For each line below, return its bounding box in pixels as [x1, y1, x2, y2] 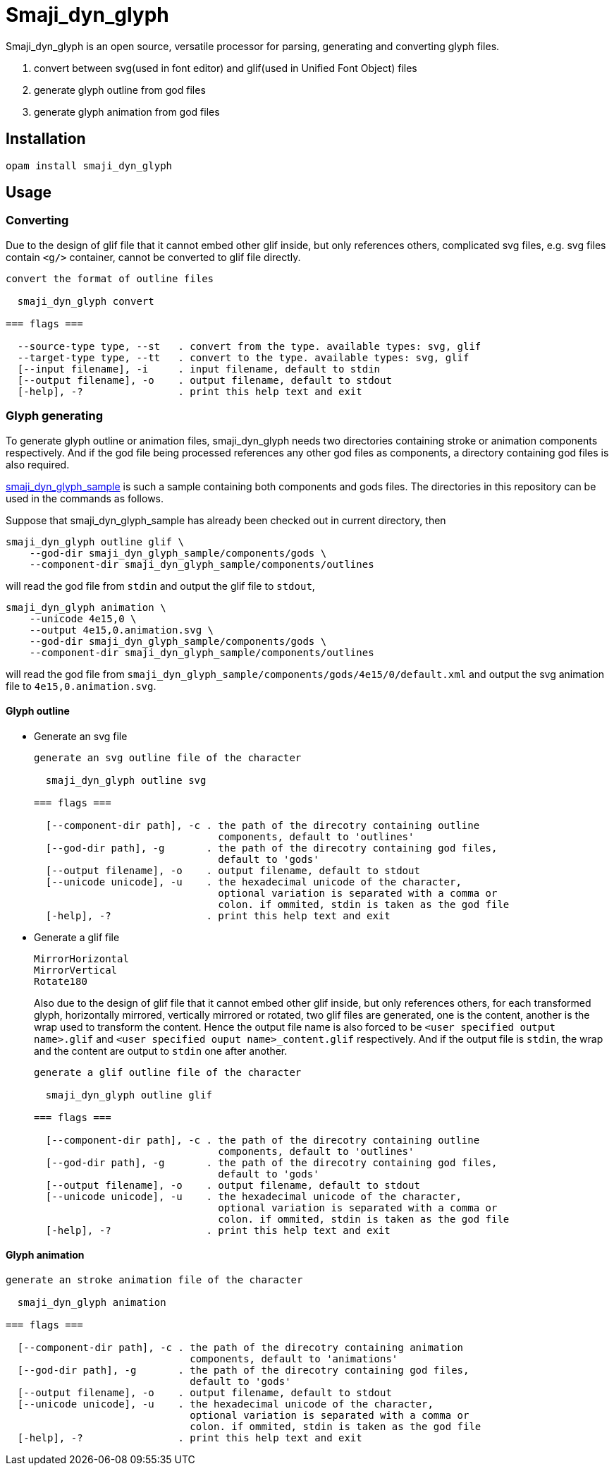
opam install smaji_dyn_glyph [6, 159, 173, 171]
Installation [6, 130, 86, 148]
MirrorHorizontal [34, 952, 129, 964]
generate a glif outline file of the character [34, 1066, 302, 1078]
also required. [6, 458, 70, 471]
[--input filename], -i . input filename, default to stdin [17, 363, 381, 375]
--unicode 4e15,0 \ [29, 612, 137, 624]
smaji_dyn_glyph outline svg [45, 774, 207, 786]
